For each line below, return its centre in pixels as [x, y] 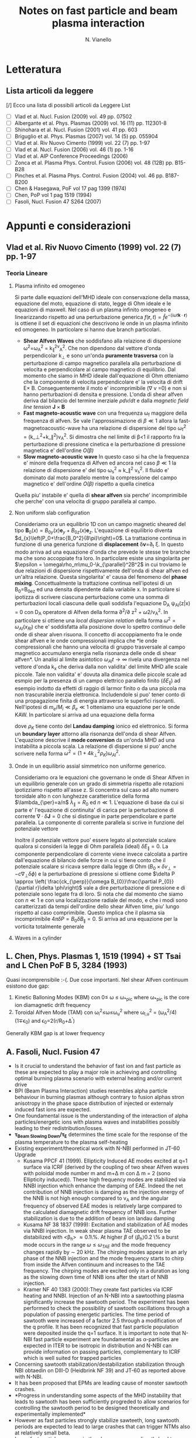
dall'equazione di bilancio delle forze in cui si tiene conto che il [90, 860]
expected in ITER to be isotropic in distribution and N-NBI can [97, 1346]
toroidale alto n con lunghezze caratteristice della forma [82, 796]
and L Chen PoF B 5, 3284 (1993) [67, 966]
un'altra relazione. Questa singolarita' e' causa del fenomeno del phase [101, 577]
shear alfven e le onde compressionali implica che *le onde [86, 640]
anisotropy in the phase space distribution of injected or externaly [94, 1103]
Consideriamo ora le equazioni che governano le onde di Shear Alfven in [102, 777]
